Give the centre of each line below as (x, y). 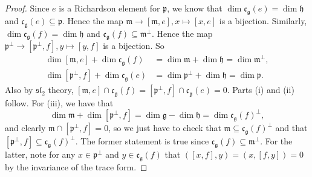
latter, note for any (40, 154)
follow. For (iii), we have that (59, 103)
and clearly (25, 128)
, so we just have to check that (165, 128)
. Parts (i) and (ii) (261, 90)
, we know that (195, 8)
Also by (19, 90)
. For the (276, 141)
